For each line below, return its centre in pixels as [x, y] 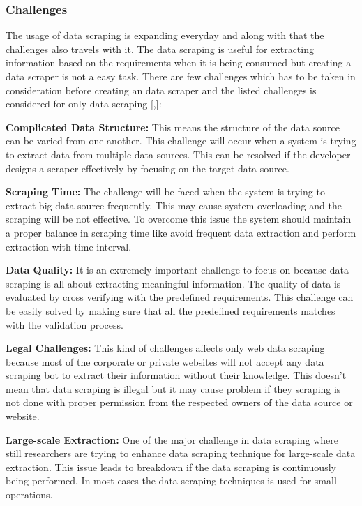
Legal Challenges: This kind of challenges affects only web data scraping [165, 348]
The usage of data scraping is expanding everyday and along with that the [165, 35]
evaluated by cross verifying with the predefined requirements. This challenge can [180, 297]
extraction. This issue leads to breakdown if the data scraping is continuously [171, 467]
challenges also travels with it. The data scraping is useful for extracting [160, 49]
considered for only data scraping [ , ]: [84, 104]
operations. [29, 494]
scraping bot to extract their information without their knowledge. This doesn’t [176, 375]
